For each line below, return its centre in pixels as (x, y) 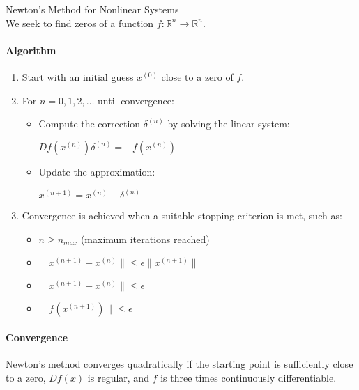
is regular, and (118, 377)
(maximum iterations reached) (145, 239)
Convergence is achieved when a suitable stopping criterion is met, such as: (182, 216)
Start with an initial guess (78, 76)
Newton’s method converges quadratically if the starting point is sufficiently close (179, 364)
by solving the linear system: (229, 124)
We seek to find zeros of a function (80, 23)
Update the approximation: (97, 172)
